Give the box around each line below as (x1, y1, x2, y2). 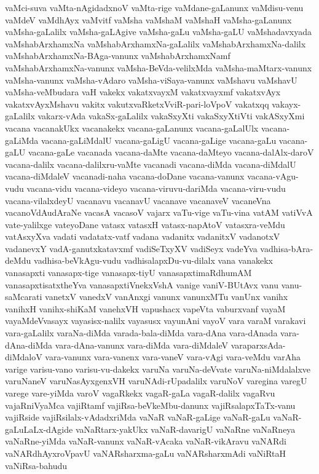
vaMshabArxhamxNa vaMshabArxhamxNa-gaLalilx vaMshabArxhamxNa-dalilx (5, 37, 306, 50)
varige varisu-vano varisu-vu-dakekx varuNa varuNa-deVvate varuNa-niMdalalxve (5, 362, 311, 375)
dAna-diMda (5, 338, 53, 351)
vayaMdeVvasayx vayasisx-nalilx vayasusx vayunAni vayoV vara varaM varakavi (5, 314, 306, 327)
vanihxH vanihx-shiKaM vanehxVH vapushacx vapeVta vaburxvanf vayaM (5, 302, 286, 315)
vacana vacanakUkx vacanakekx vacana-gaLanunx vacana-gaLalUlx (5, 121, 259, 134)
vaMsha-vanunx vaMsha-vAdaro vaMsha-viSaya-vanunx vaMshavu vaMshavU (5, 73, 297, 86)
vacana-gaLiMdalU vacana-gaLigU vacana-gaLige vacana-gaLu (41, 133, 277, 146)
